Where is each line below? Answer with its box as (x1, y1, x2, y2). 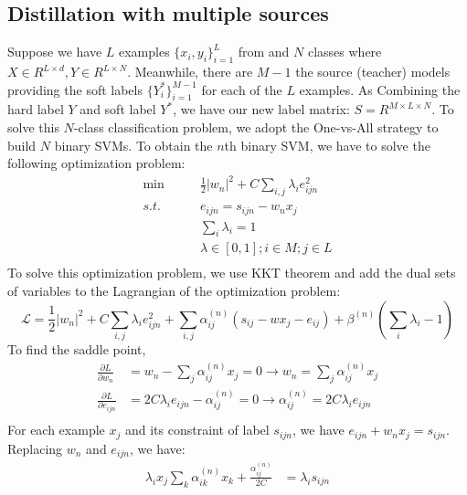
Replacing (7, 438, 63, 458)
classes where (307, 42, 382, 61)
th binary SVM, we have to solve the (224, 135, 430, 154)
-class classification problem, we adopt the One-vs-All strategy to (73, 117, 439, 136)
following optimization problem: (7, 153, 186, 173)
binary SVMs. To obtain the (54, 135, 213, 154)
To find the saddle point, (7, 339, 146, 358)
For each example (7, 420, 105, 439)
